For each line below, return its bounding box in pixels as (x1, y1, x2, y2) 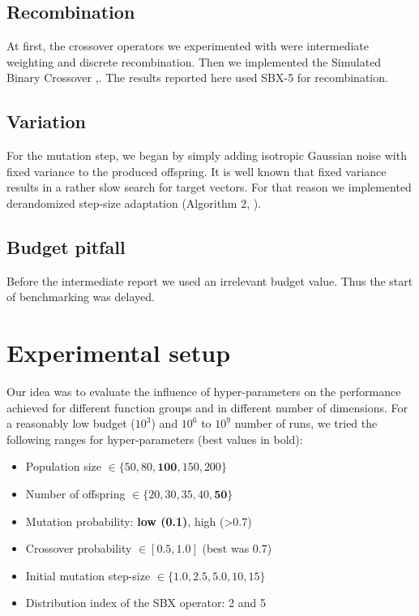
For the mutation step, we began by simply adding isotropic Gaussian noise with (6, 147, 407, 164)
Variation (6, 109, 86, 134)
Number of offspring (25, 485, 126, 502)
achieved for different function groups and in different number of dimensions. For (6, 398, 408, 416)
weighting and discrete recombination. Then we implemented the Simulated (6, 53, 382, 70)
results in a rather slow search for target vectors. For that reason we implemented (6, 179, 412, 196)
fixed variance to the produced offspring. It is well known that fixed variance (6, 162, 387, 179)
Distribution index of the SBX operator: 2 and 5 (25, 594, 266, 611)
